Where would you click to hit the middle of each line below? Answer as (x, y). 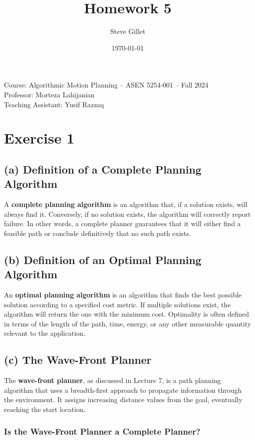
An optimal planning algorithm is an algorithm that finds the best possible (123, 295)
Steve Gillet (128, 31)
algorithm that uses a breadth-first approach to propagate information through (123, 390)
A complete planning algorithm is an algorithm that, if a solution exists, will (126, 204)
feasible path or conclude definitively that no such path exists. (98, 233)
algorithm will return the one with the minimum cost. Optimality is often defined (127, 314)
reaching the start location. (45, 409)
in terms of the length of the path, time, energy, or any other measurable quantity (127, 323)
